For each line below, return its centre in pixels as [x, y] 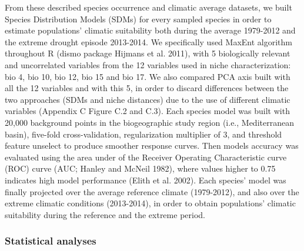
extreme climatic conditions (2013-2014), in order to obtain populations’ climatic [150, 203]
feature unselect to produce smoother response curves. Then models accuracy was [152, 145]
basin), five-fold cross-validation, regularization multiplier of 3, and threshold [143, 134]
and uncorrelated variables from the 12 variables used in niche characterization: [148, 64]
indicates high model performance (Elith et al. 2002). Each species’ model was [146, 180]
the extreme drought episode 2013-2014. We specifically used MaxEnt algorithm [148, 41]
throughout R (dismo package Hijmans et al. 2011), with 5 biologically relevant [148, 53]
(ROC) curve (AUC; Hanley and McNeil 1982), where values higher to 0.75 [140, 168]
